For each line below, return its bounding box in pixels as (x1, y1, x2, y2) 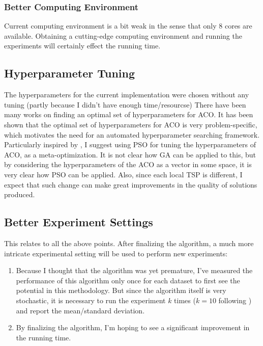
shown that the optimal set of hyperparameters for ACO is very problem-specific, (4, 119, 257, 129)
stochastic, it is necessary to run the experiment (16, 295, 166, 305)
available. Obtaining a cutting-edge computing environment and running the (4, 30, 242, 41)
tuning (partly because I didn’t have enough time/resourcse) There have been (4, 99, 246, 110)
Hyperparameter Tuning (4, 65, 135, 81)
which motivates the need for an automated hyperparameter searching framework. (4, 129, 260, 140)
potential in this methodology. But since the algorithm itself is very (16, 285, 226, 296)
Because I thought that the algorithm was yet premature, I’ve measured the (16, 265, 253, 276)
